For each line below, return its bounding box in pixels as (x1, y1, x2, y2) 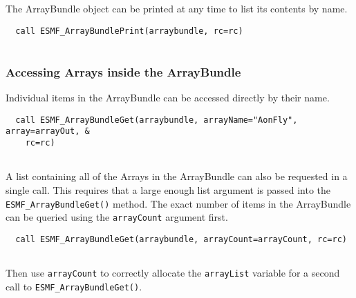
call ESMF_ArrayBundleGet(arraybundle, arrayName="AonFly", (15, 115, 298, 125)
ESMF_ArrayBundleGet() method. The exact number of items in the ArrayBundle (6, 196, 351, 210)
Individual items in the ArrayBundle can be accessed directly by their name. (6, 90, 330, 105)
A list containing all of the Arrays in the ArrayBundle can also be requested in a (6, 169, 348, 183)
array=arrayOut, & (6, 126, 90, 137)
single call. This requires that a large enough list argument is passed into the (6, 182, 331, 197)
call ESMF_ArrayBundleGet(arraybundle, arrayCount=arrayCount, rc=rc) (15, 234, 347, 244)
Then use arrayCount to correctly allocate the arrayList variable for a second (6, 266, 340, 280)
